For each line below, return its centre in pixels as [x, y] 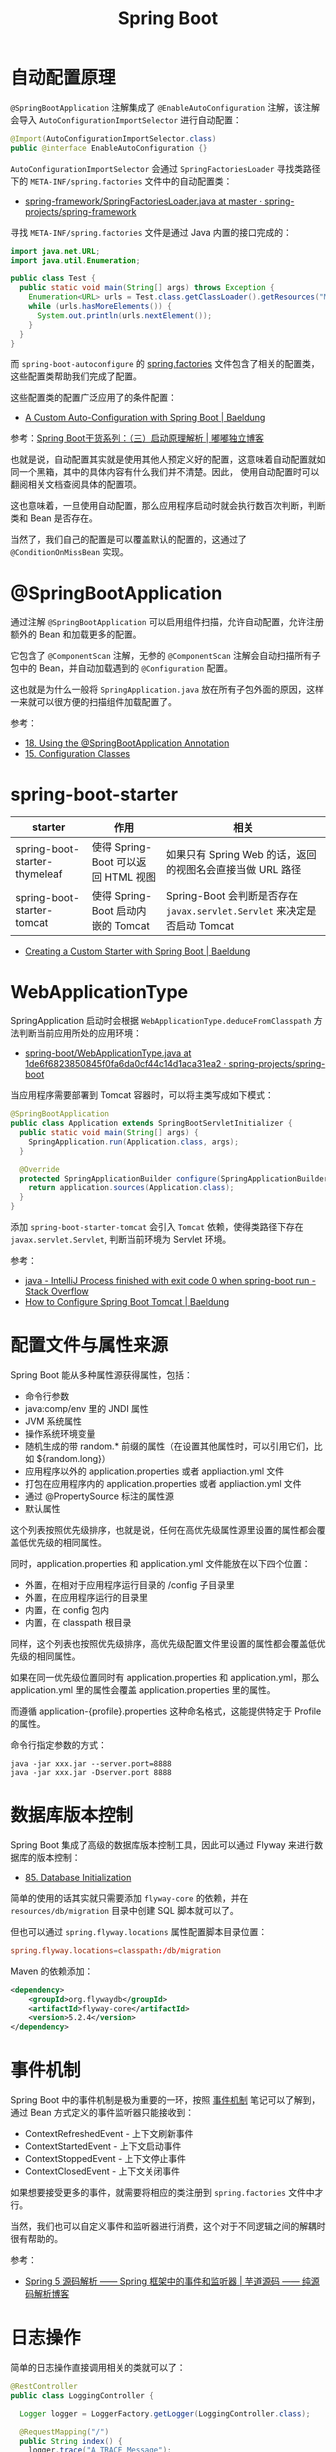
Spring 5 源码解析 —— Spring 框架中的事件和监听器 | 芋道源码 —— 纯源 [172, 2281]
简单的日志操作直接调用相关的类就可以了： [98, 2367]
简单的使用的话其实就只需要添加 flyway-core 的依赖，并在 [129, 1898]
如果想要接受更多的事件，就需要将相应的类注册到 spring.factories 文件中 [162, 2193]
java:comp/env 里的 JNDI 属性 [87, 1408]
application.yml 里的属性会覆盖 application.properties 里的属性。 [143, 1689]
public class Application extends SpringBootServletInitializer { [151, 1123]
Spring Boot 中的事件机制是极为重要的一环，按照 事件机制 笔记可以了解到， [165, 2100]
